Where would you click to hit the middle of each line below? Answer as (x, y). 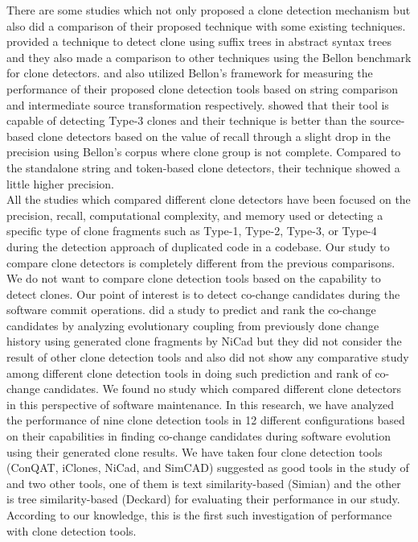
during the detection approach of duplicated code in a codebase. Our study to (198, 246)
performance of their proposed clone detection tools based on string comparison (203, 88)
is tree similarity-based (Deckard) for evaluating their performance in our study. (203, 499)
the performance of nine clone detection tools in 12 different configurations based (206, 420)
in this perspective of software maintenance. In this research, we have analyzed (200, 404)
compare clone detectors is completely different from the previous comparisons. (201, 262)
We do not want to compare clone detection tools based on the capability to (194, 278)
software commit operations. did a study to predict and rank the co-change (191, 310)
